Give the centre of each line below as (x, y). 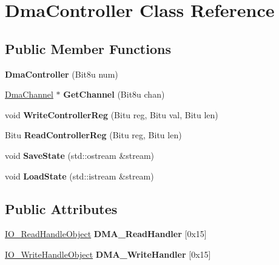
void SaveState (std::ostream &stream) (80, 155)
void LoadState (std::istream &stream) (79, 176)
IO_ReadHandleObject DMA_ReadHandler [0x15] (106, 234)
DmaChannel (29, 94)
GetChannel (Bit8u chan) (114, 94)
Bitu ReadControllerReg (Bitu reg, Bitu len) (93, 135)
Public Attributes (61, 208)
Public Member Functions (88, 48)
